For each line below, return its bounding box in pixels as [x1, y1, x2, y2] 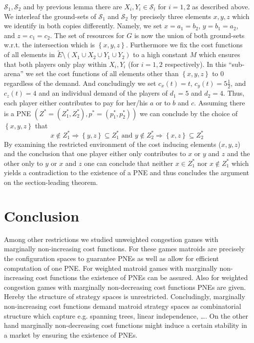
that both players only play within [4, 59, 107, 69]
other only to [4, 158, 43, 168]
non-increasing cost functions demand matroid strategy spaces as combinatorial [4, 301, 241, 311]
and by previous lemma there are [23, 1, 122, 11]
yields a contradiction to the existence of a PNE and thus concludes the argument [4, 167, 250, 178]
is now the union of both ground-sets [134, 30, 245, 40]
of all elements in [4, 49, 55, 60]
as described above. [192, 1, 250, 11]
